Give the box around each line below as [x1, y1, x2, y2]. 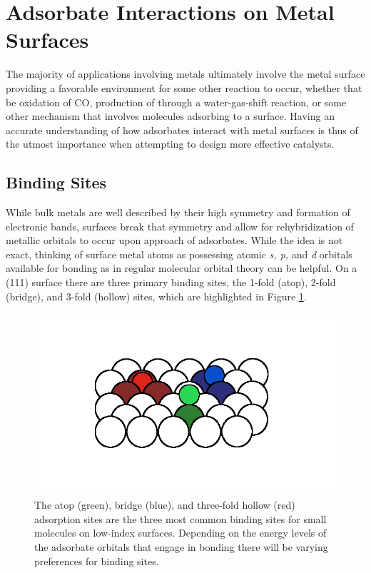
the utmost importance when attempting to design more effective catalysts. [6, 136, 335, 151]
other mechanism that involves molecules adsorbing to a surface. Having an [6, 108, 335, 123]
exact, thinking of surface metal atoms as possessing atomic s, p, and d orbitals [6, 246, 352, 261]
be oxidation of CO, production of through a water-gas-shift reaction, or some [6, 94, 347, 109]
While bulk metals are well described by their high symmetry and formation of [6, 205, 350, 220]
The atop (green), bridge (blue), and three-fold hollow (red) [34, 497, 295, 512]
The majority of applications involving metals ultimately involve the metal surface [6, 66, 365, 81]
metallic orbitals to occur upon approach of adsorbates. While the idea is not [6, 233, 343, 248]
